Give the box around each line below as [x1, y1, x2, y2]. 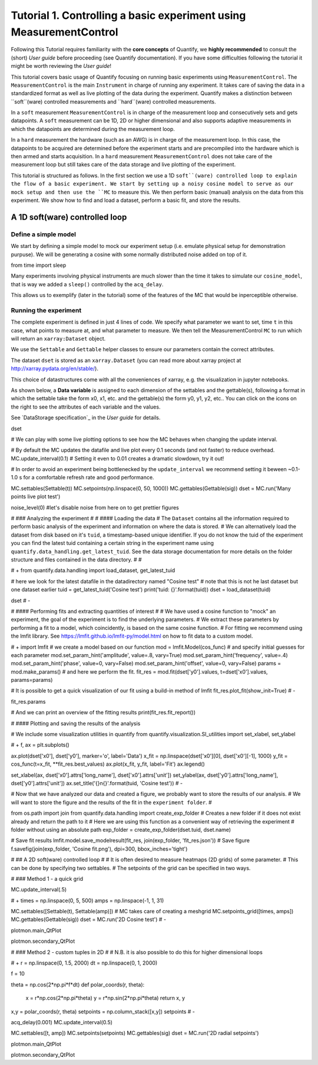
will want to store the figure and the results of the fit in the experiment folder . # [11, 799, 212, 806]
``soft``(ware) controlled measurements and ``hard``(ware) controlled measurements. [11, 98, 216, 105]
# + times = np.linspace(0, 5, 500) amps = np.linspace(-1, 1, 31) [11, 897, 164, 904]
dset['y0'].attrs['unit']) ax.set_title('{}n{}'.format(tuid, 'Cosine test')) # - [11, 779, 183, 786]
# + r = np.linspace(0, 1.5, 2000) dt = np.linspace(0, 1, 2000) [11, 959, 158, 966]
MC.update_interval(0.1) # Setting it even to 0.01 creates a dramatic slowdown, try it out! [11, 455, 224, 462]
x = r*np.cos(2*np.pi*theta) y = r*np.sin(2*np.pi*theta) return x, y [25, 995, 185, 1002]
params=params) [11, 677, 53, 684]
